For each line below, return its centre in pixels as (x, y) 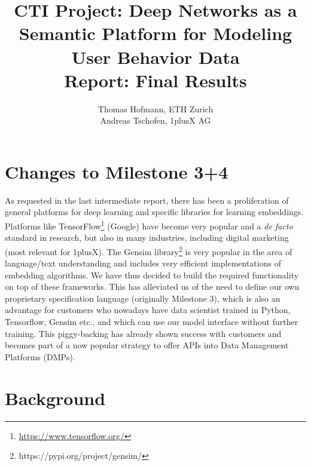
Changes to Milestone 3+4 (117, 171)
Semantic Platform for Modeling (155, 33)
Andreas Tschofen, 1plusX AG (155, 120)
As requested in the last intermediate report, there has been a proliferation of (147, 200)
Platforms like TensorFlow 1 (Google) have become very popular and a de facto (149, 225)
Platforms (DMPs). (40, 356)
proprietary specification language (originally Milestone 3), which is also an (143, 298)
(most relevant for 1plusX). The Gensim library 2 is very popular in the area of (149, 250)
